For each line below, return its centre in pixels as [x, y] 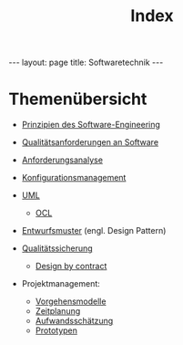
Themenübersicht [78, 99]
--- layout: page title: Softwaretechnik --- [86, 63]
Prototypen [56, 330]
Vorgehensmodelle [71, 301]
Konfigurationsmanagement [74, 178]
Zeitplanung [58, 311]
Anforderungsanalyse [62, 160]
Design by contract [71, 267]
